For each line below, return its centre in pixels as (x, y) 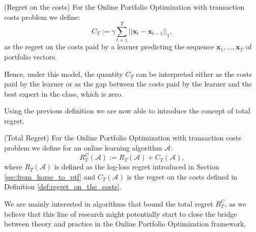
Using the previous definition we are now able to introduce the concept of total (127, 111)
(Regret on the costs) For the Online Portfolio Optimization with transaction (124, 7)
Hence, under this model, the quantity (64, 74)
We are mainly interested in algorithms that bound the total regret (109, 203)
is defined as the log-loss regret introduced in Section (137, 167)
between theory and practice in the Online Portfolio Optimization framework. (125, 224)
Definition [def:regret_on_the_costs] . (63, 186)
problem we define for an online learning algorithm (83, 148)
